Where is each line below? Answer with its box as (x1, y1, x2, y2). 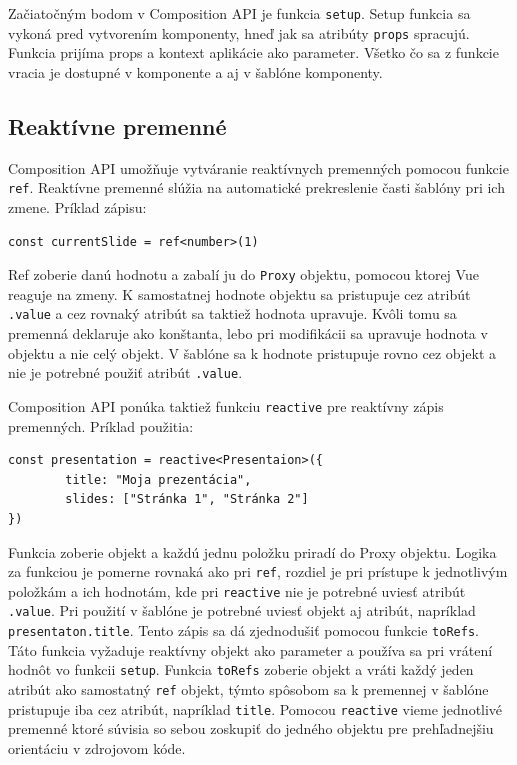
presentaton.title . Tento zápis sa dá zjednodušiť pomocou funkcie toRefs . (8, 620, 479, 641)
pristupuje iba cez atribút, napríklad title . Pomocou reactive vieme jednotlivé (8, 698, 503, 719)
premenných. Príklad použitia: (8, 415, 194, 436)
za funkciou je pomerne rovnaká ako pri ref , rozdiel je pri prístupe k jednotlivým (8, 561, 508, 582)
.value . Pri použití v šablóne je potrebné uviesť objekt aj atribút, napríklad (8, 600, 476, 621)
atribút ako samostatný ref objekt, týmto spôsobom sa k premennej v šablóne (8, 678, 489, 699)
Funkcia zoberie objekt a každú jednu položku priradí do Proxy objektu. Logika (8, 541, 497, 562)
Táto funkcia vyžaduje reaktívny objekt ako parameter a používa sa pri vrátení (8, 639, 493, 660)
